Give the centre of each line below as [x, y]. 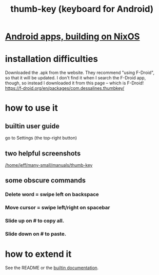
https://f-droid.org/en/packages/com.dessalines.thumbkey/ [65, 88]
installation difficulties [52, 59]
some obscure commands [45, 181]
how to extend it [38, 254]
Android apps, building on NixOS [72, 37]
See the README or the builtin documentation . [52, 268]
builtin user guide [32, 126]
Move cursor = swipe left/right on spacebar [58, 208]
